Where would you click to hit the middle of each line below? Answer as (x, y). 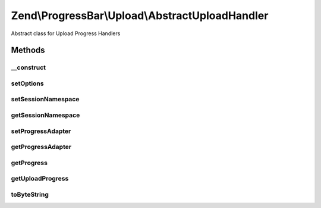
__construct (29, 67)
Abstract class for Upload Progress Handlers (66, 33)
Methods (28, 50)
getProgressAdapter (41, 147)
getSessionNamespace (45, 115)
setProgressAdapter (41, 131)
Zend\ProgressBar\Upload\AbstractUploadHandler (140, 15)
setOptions (27, 83)
